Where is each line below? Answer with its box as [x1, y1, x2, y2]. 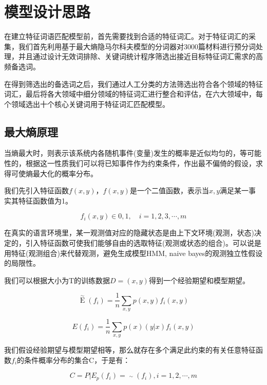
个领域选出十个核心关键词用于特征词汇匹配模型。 [4, 98, 169, 109]
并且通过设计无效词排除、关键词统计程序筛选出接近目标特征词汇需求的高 [18, 51, 263, 62]
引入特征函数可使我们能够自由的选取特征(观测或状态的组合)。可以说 [25, 237, 254, 248]
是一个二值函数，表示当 [129, 185, 209, 196]
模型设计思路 [4, 1, 91, 22]
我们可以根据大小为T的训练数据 [4, 274, 110, 285]
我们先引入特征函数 [4, 185, 69, 196]
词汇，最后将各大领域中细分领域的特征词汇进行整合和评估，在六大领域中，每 [4, 88, 263, 99]
